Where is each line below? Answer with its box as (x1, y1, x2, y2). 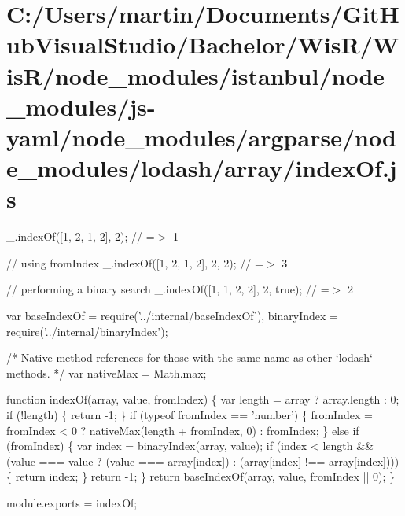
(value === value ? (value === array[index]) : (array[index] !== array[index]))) (6, 452, 399, 469)
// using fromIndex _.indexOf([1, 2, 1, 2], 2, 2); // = (6, 254, 263, 271)
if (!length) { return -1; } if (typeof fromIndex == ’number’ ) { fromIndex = (6, 407, 373, 422)
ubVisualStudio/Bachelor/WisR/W (6, 28, 399, 61)
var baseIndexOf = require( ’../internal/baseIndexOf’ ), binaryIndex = (6, 308, 338, 324)
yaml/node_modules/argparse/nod (6, 120, 396, 153)
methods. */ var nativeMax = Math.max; (6, 364, 207, 381)
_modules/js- (6, 90, 156, 122)
